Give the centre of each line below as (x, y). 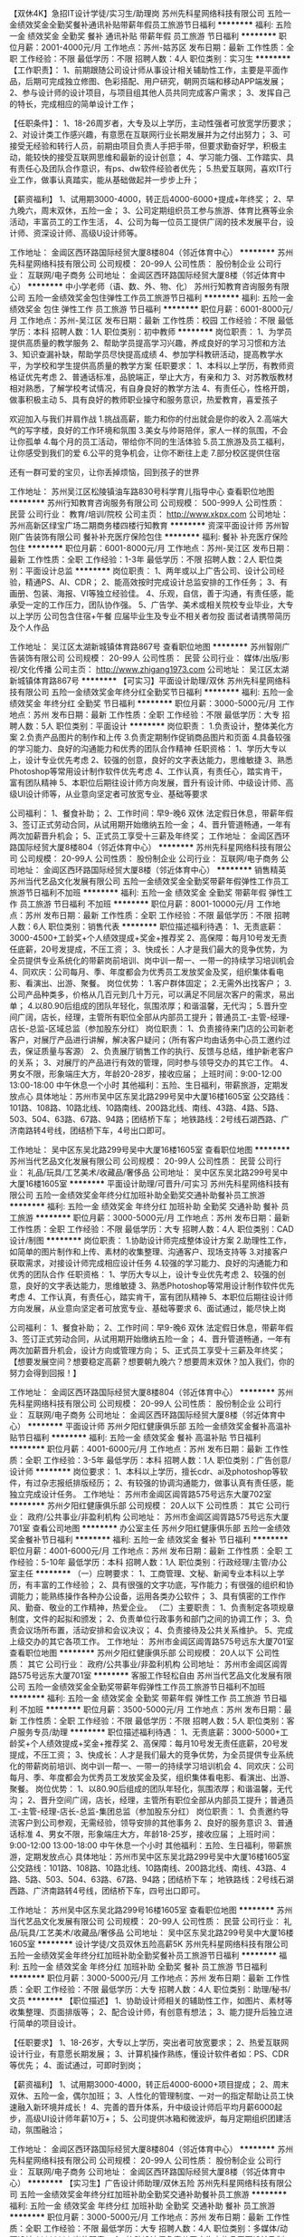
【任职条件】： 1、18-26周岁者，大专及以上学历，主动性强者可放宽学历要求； (152, 123)
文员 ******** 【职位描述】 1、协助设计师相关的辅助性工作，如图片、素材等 (151, 2000)
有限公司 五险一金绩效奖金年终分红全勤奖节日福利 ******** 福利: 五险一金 (155, 692)
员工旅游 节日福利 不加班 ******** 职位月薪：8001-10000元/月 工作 (146, 904)
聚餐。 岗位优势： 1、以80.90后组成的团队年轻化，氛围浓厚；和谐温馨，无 (147, 1789)
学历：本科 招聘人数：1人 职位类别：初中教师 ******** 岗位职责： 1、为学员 (151, 332)
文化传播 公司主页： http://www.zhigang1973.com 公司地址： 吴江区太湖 (155, 669)
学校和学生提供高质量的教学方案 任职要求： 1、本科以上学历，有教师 (160, 366)
